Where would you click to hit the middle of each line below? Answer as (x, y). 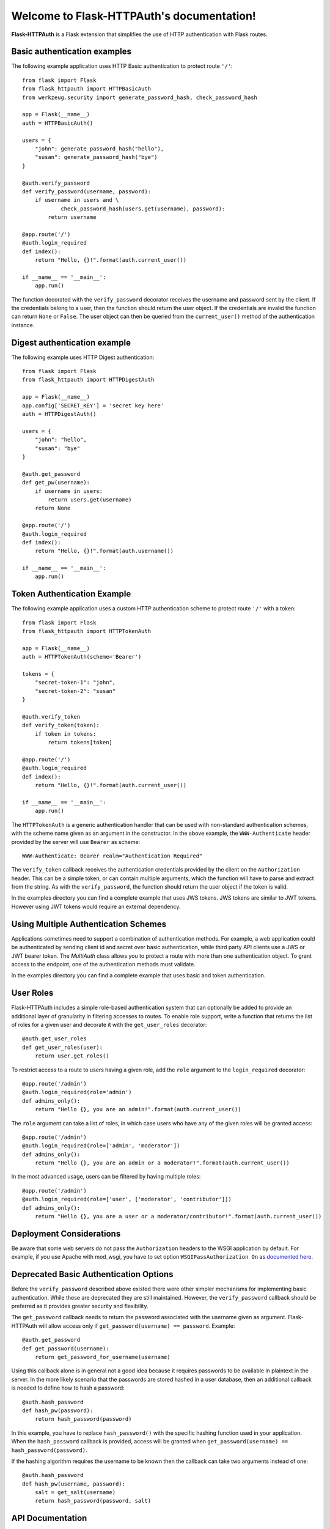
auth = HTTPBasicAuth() (58, 123)
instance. (23, 325)
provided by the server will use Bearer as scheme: (76, 842)
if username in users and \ (77, 200)
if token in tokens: (65, 734)
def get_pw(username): (56, 483)
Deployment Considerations (66, 1233)
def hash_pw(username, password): (74, 1484)
